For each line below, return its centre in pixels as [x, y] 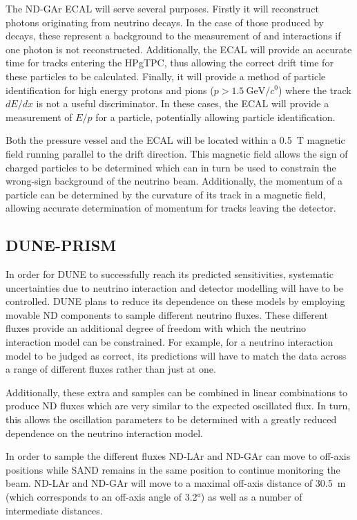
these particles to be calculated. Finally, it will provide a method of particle [166, 76]
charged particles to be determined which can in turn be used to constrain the [171, 167]
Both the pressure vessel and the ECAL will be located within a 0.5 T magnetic [175, 140]
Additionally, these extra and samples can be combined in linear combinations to [177, 392]
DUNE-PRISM [61, 245]
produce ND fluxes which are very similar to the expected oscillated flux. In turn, [178, 406]
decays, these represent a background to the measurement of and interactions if [173, 36]
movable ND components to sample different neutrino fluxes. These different [167, 314]
